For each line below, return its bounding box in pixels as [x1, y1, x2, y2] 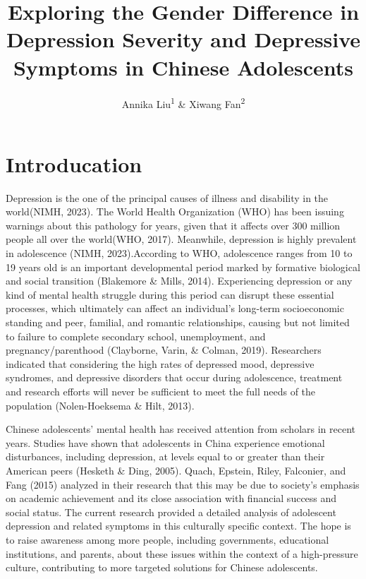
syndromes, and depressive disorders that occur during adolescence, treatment [6, 370, 343, 385]
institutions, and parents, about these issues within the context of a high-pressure [6, 546, 358, 561]
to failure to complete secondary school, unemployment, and [6, 328, 266, 343]
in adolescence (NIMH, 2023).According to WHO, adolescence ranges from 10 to [6, 246, 353, 261]
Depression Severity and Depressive [6, 25, 361, 54]
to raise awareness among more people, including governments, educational [6, 532, 329, 547]
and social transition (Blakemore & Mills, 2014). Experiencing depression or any [6, 273, 353, 288]
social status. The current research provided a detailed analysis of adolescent [6, 504, 336, 519]
